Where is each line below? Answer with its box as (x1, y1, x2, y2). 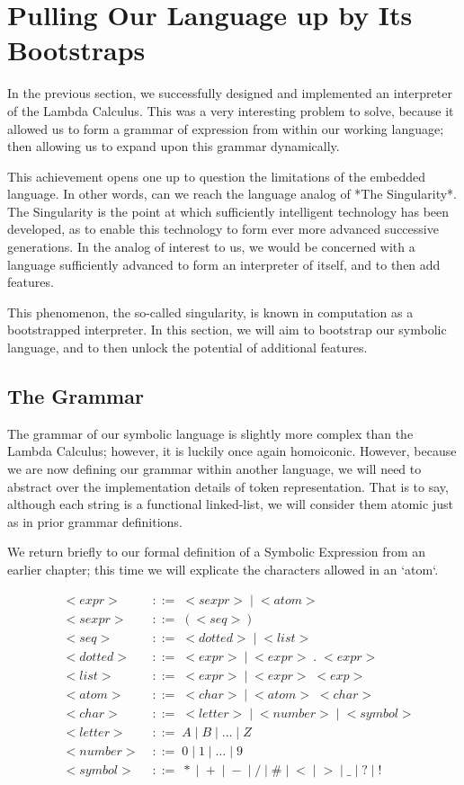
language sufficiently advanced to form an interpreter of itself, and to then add (7, 254, 441, 273)
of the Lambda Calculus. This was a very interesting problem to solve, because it (7, 101, 454, 120)
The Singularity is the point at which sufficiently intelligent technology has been (7, 201, 450, 220)
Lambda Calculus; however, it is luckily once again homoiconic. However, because (7, 442, 457, 460)
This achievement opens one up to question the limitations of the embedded (7, 166, 426, 185)
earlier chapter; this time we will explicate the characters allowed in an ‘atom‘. (7, 559, 439, 578)
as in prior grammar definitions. (7, 512, 183, 531)
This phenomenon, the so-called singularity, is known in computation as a (7, 302, 414, 321)
